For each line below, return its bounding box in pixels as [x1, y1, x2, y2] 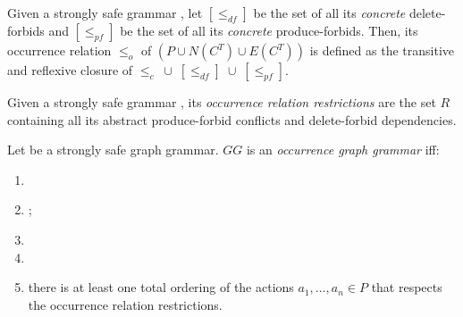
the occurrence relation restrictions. [28, 295, 223, 313]
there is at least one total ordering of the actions [28, 278, 294, 296]
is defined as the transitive [309, 41, 454, 59]
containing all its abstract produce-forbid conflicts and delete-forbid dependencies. [7, 110, 457, 129]
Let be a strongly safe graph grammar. [7, 140, 219, 159]
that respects [371, 278, 442, 296]
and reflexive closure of [7, 61, 133, 79]
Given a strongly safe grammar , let [7, 4, 203, 21]
